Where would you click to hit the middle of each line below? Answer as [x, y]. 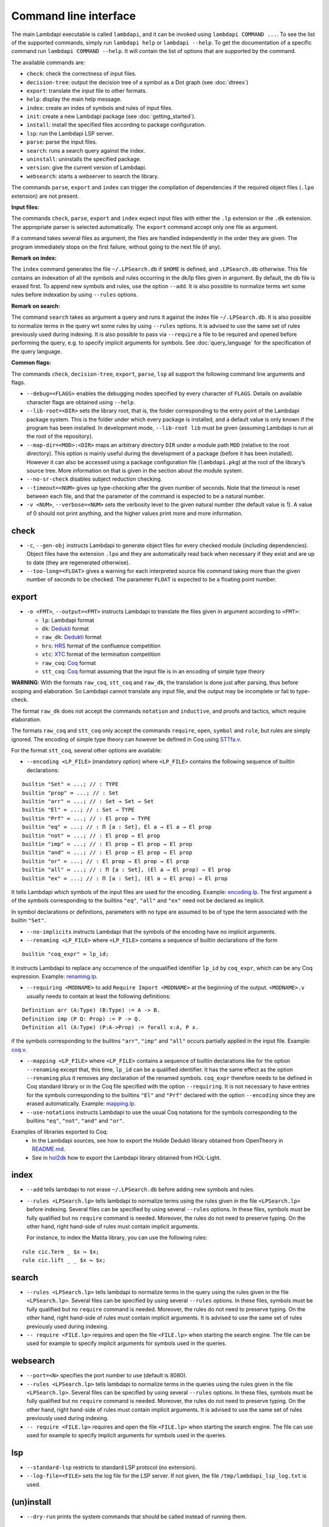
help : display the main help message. [74, 99]
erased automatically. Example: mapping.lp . [81, 1104]
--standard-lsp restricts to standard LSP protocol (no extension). [111, 1467]
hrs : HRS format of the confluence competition [101, 646]
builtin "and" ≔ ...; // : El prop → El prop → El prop [107, 853]
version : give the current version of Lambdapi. [87, 167]
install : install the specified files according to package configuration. [116, 125]
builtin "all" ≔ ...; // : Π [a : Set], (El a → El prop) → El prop [126, 870]
